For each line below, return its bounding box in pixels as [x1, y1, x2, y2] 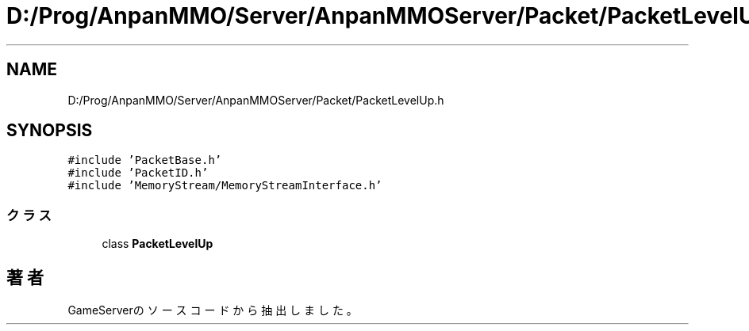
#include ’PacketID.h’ [67, 166, 209, 180]
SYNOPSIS [6, 120, 93, 141]
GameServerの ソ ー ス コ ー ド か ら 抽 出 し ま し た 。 [67, 303, 358, 318]
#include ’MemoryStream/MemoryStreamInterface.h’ [67, 179, 382, 192]
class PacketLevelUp [102, 237, 213, 251]
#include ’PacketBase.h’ [67, 154, 222, 167]
